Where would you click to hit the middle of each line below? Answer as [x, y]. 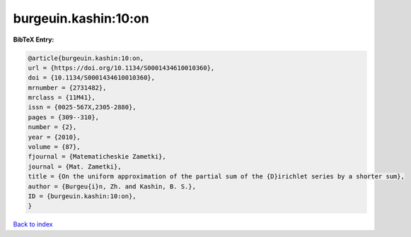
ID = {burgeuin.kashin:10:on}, [82, 196]
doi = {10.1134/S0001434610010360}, [92, 78]
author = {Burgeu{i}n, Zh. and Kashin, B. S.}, [112, 186]
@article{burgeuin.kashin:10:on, [86, 58]
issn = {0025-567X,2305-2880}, [82, 107]
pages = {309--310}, [63, 117]
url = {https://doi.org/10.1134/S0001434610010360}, [121, 68]
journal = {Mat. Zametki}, [75, 166]
